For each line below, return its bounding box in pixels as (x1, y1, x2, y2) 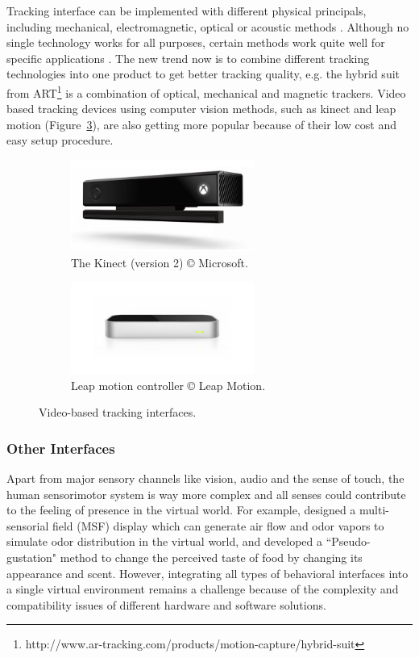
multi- (359, 501, 389, 518)
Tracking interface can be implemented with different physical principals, (6, 2, 367, 19)
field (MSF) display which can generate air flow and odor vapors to (52, 517, 384, 534)
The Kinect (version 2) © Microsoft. (71, 254, 248, 270)
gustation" (6, 548, 57, 565)
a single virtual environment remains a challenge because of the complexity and (6, 580, 399, 597)
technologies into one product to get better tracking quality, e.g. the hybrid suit (6, 65, 400, 82)
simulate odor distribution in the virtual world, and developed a (6, 533, 322, 550)
